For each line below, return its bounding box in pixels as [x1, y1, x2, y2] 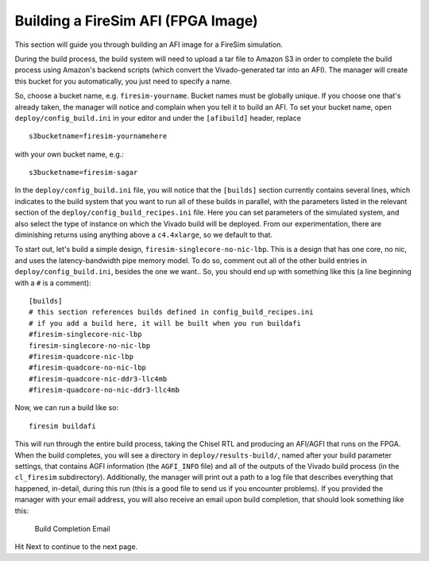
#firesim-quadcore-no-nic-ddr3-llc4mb [29, 385, 180, 395]
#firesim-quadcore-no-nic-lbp [29, 363, 147, 373]
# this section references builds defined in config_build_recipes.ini [29, 308, 314, 317]
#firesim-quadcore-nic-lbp [29, 352, 134, 361]
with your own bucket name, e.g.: [14, 149, 125, 159]
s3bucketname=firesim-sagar [29, 168, 138, 177]
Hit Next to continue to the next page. [14, 542, 138, 551]
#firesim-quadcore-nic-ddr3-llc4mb [29, 374, 168, 383]
